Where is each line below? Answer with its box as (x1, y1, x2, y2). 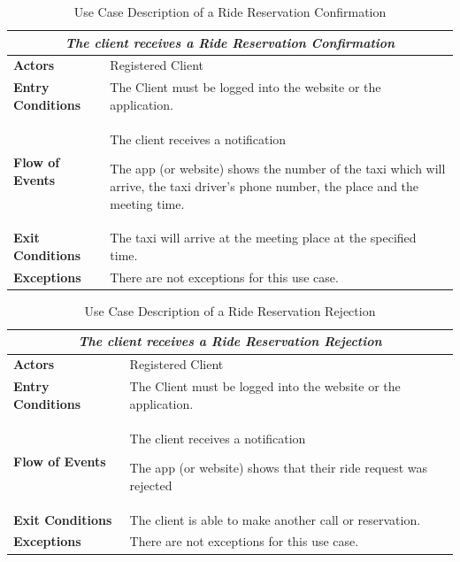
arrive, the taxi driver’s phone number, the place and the (110, 176, 419, 195)
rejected (129, 475, 172, 494)
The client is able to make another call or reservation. (129, 510, 421, 528)
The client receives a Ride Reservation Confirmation (65, 33, 395, 51)
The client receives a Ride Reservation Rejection (78, 332, 382, 350)
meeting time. (110, 194, 185, 212)
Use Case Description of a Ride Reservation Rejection (84, 301, 376, 319)
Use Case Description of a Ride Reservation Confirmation (73, 3, 387, 20)
